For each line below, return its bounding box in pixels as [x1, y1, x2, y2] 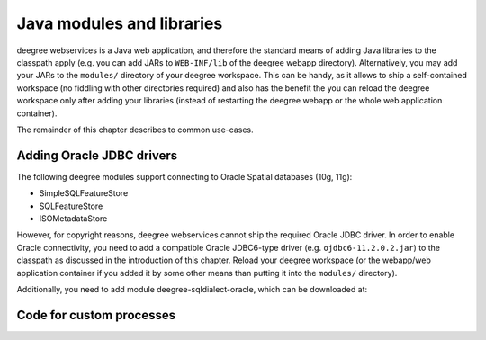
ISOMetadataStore [39, 212, 108, 224]
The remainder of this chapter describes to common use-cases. [16, 124, 254, 135]
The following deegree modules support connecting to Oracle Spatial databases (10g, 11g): [16, 171, 353, 182]
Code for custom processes [16, 307, 175, 323]
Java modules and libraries [16, 13, 223, 33]
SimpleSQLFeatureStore [39, 188, 129, 199]
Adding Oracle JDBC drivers [16, 148, 178, 163]
